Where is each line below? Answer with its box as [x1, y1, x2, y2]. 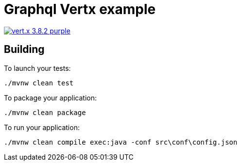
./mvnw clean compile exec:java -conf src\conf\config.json [4, 138, 238, 146]
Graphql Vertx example [4, 1, 156, 17]
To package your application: [4, 93, 97, 102]
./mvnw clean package [4, 108, 86, 116]
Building [4, 43, 45, 56]
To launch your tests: [4, 64, 71, 72]
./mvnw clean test [4, 79, 74, 87]
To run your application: [4, 123, 80, 132]
